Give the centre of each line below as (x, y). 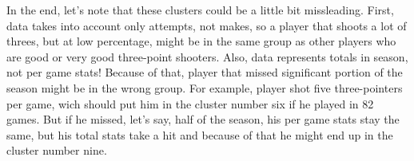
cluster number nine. (57, 150)
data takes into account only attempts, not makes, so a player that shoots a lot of (207, 25)
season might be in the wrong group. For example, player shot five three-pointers (205, 87)
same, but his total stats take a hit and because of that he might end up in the (200, 134)
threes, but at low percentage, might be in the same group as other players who (201, 41)
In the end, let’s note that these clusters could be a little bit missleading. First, (200, 10)
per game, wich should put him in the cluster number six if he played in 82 (190, 103)
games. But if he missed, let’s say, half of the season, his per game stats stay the (203, 119)
